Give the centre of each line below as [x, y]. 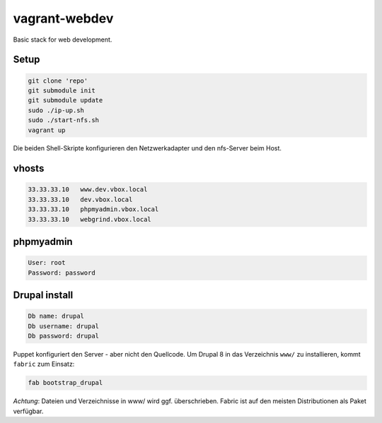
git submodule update [65, 100]
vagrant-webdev [63, 18]
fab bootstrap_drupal [65, 383]
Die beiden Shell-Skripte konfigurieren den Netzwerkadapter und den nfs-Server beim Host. [147, 148]
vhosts [29, 168]
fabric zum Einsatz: [44, 364]
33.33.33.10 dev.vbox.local [80, 199]
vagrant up [47, 130]
